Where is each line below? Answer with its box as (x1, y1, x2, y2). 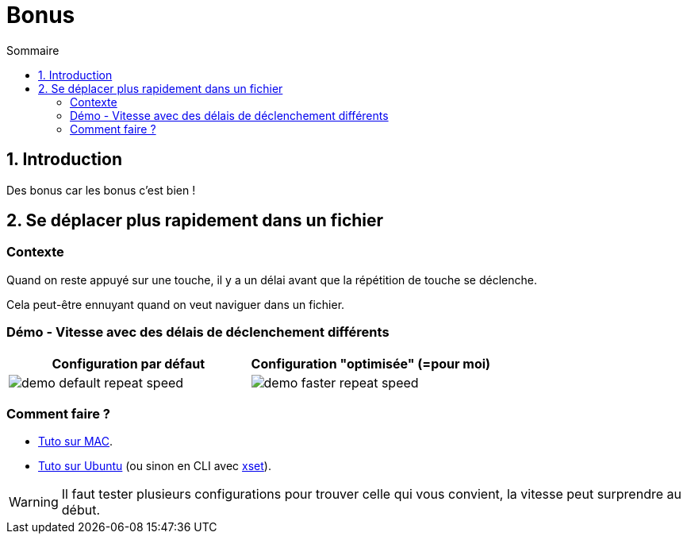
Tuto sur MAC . (38, 434, 113, 449)
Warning (9, 494, 59, 511)
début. (61, 502, 101, 519)
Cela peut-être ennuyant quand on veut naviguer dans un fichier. (6, 297, 345, 311)
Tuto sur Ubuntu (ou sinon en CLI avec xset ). (38, 459, 271, 473)
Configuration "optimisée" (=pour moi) (251, 355, 491, 372)
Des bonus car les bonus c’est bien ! (6, 183, 196, 197)
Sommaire (6, 43, 59, 57)
